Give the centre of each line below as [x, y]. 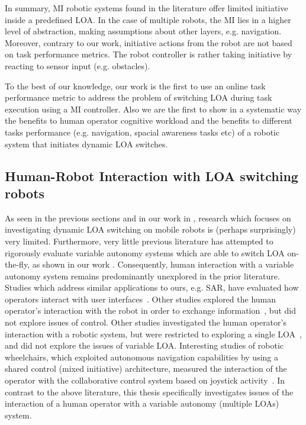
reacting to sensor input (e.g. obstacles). [78, 65]
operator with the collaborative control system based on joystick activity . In [145, 380]
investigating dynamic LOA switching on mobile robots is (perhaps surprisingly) [150, 229]
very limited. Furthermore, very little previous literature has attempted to [139, 241]
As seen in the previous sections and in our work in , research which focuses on [148, 218]
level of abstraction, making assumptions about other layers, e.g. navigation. [143, 31]
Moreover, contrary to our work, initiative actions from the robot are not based [149, 42]
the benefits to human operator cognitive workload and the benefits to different [149, 120]
